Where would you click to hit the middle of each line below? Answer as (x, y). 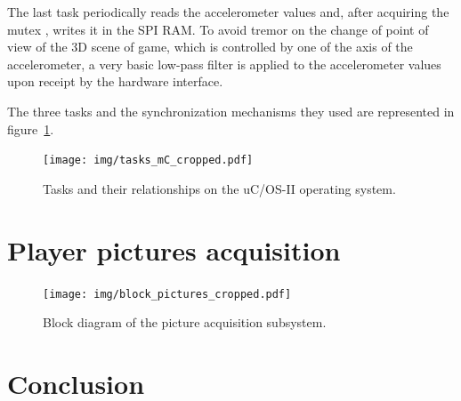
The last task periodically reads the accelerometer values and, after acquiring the (228, 12)
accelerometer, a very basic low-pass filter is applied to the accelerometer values (224, 64)
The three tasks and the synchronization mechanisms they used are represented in (231, 111)
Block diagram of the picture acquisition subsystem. (185, 322)
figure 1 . (31, 128)
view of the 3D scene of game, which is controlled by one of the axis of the (210, 47)
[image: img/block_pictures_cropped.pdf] (167, 294)
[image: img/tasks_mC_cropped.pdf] (148, 160)
